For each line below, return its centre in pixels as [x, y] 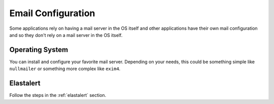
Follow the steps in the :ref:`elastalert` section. [58, 95]
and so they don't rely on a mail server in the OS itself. [66, 35]
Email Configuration [52, 13]
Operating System [39, 50]
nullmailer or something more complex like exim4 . [65, 69]
